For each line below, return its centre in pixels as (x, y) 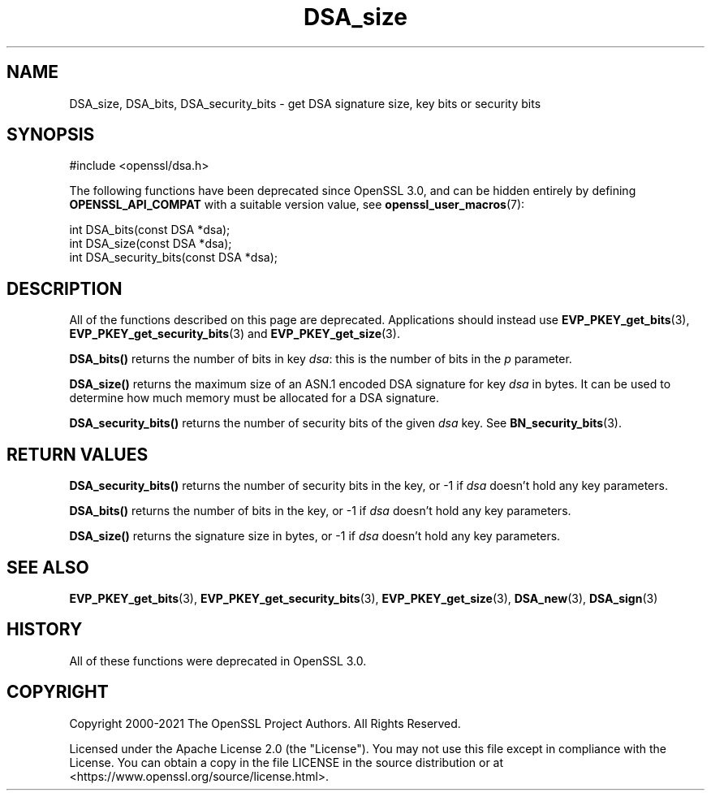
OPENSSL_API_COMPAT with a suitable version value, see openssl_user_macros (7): (297, 205)
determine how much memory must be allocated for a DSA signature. (254, 398)
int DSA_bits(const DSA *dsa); (150, 230)
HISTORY (45, 630)
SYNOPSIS (51, 135)
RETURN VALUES (78, 454)
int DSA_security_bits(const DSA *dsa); (173, 258)
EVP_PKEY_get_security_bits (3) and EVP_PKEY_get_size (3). (235, 334)
